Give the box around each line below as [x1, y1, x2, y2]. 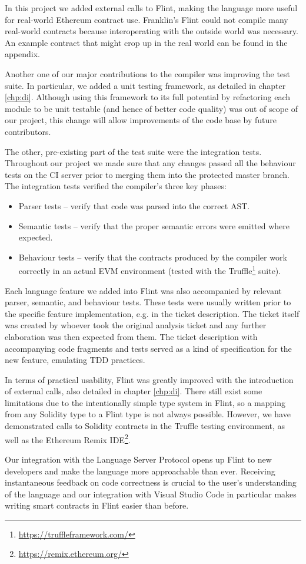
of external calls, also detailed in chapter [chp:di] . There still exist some [5, 385, 262, 397]
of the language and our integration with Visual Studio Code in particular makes [5, 487, 297, 500]
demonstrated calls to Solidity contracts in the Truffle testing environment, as [5, 420, 285, 432]
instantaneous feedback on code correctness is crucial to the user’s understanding [5, 476, 297, 489]
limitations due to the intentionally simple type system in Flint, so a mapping [5, 396, 285, 408]
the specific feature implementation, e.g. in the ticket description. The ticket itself [5, 307, 300, 319]
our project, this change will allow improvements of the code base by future [5, 114, 277, 126]
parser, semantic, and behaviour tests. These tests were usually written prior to [5, 296, 291, 308]
